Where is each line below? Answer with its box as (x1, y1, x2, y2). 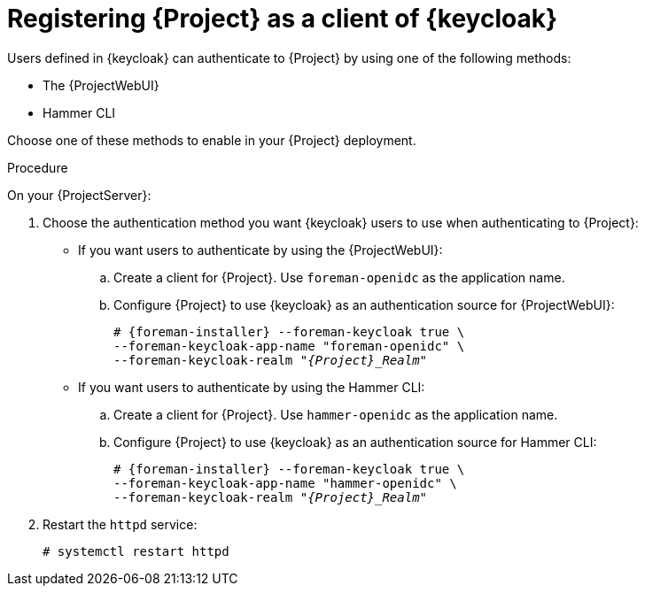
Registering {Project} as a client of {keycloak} (7, 4, 558, 34)
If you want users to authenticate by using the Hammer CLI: (78, 379, 425, 395)
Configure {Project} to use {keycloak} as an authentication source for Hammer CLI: (113, 434, 597, 450)
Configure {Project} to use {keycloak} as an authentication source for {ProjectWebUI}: (113, 296, 615, 312)
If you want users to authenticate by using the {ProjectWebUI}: (78, 242, 443, 258)
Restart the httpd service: (43, 516, 198, 532)
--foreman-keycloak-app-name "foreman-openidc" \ (113, 338, 465, 353)
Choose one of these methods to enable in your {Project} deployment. (7, 132, 416, 148)
